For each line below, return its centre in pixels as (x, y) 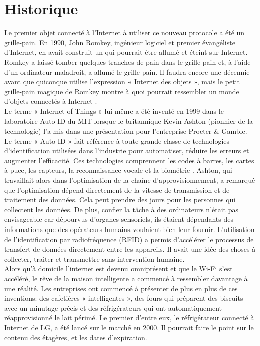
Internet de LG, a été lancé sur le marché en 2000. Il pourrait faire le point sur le (129, 327)
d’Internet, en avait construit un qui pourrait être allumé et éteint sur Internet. (126, 52)
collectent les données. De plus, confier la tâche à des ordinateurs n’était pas (121, 209)
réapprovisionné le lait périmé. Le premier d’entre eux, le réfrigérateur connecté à (129, 318)
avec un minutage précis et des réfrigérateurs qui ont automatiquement (113, 308)
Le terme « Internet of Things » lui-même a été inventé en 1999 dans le (114, 111)
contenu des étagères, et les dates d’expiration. (76, 337)
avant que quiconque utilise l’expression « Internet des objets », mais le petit (122, 82)
